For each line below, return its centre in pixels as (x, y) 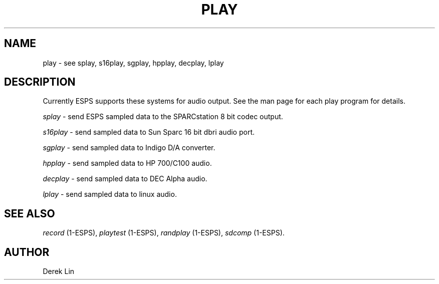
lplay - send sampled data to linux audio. (110, 194)
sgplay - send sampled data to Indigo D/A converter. (129, 148)
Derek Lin (59, 271)
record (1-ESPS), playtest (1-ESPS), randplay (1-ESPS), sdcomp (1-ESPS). (164, 233)
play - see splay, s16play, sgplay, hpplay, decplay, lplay (133, 63)
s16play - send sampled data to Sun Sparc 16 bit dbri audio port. (149, 132)
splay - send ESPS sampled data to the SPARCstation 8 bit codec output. (163, 117)
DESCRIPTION (40, 82)
